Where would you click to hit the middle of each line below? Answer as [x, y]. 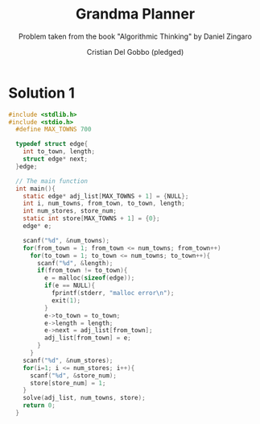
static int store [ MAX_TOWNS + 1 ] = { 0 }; [91, 218]
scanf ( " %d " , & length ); [75, 263]
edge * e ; [37, 227]
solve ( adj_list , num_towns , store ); [85, 398]
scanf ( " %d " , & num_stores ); [68, 360]
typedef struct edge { [52, 144]
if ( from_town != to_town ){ [83, 271]
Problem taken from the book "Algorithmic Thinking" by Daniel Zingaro [135, 36]
